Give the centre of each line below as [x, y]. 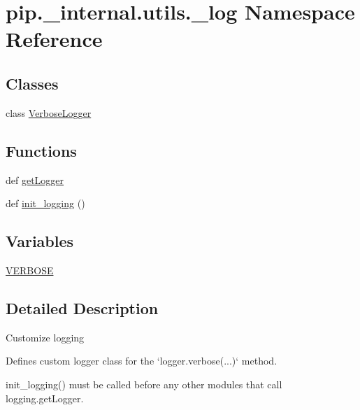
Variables [40, 241]
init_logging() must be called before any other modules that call [144, 384]
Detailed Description [82, 307]
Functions [41, 150]
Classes [32, 83]
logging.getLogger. [45, 398]
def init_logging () [45, 203]
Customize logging [45, 337]
